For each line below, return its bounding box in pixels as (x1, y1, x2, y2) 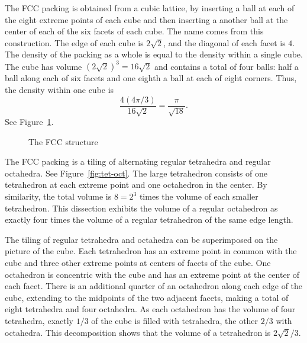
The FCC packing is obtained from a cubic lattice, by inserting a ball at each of (5, 2, 295, 14)
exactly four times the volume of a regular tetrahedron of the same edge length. (5, 213, 293, 226)
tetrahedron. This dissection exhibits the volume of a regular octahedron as (5, 201, 278, 214)
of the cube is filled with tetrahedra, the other (91, 315, 258, 327)
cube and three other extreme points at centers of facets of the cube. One (5, 257, 271, 269)
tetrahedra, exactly (5, 315, 73, 327)
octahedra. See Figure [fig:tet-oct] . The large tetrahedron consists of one (5, 166, 267, 179)
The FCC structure (28, 135, 98, 148)
